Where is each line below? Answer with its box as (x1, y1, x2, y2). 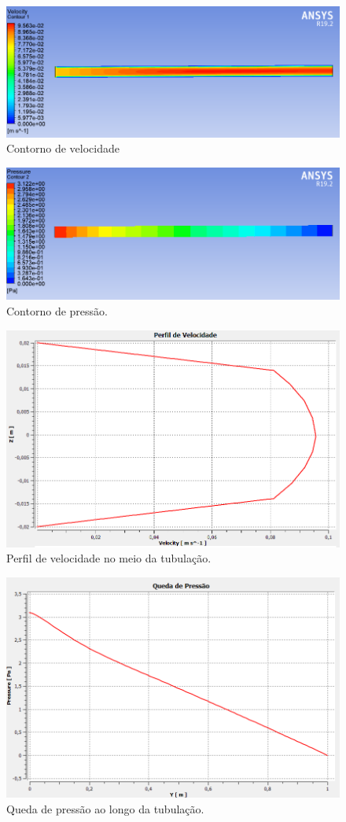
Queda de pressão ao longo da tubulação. (6, 800, 204, 816)
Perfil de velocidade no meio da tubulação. (6, 550, 212, 566)
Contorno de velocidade (6, 140, 120, 157)
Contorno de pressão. (6, 303, 108, 319)
